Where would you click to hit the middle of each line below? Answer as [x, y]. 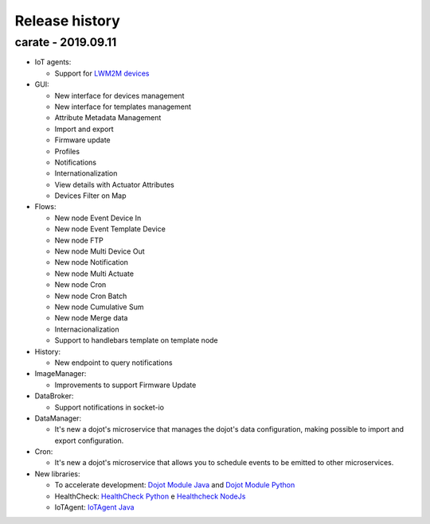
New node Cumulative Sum [99, 307]
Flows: [45, 207]
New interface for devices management [119, 95]
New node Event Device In [98, 218]
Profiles [67, 151]
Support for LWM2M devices [102, 73]
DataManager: [58, 418]
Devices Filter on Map [90, 196]
